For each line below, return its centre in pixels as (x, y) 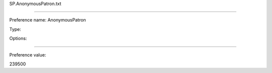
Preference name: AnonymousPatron (48, 20)
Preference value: (28, 54)
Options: (18, 38)
